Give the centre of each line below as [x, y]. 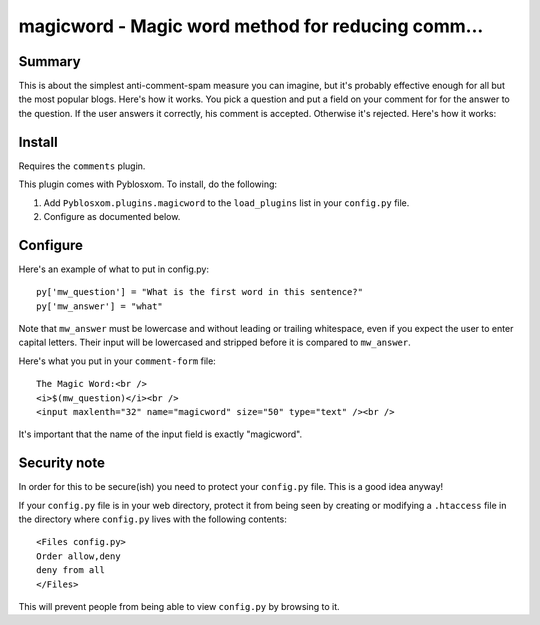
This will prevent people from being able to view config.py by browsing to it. [179, 606]
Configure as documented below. [112, 216]
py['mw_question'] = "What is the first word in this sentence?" [200, 292]
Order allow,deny [78, 556]
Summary [49, 61]
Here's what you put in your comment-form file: [117, 361]
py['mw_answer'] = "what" [100, 306]
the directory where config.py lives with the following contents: [152, 519]
